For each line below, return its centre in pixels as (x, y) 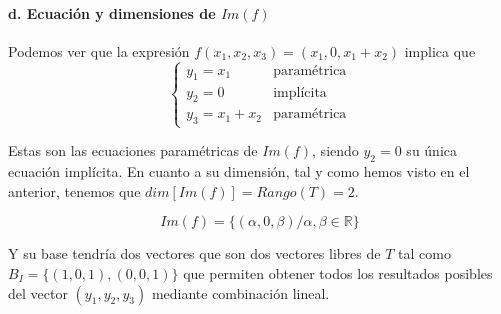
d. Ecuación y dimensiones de (112, 12)
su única (432, 150)
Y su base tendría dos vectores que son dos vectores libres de (194, 253)
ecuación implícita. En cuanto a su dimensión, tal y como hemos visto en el (239, 171)
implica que (440, 50)
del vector (38, 292)
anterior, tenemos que (74, 190)
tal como (424, 253)
